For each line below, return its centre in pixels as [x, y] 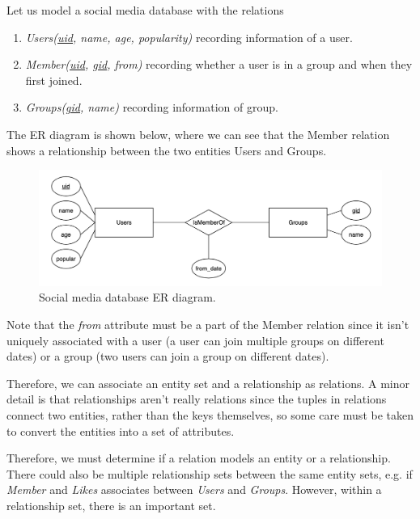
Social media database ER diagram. [127, 297]
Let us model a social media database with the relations [145, 10]
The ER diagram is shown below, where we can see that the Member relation [198, 134]
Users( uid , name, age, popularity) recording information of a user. [189, 37]
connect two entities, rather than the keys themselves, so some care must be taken [210, 414]
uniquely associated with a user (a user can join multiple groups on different [195, 340]
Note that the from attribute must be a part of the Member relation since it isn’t [208, 325]
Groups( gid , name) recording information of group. [152, 107]
